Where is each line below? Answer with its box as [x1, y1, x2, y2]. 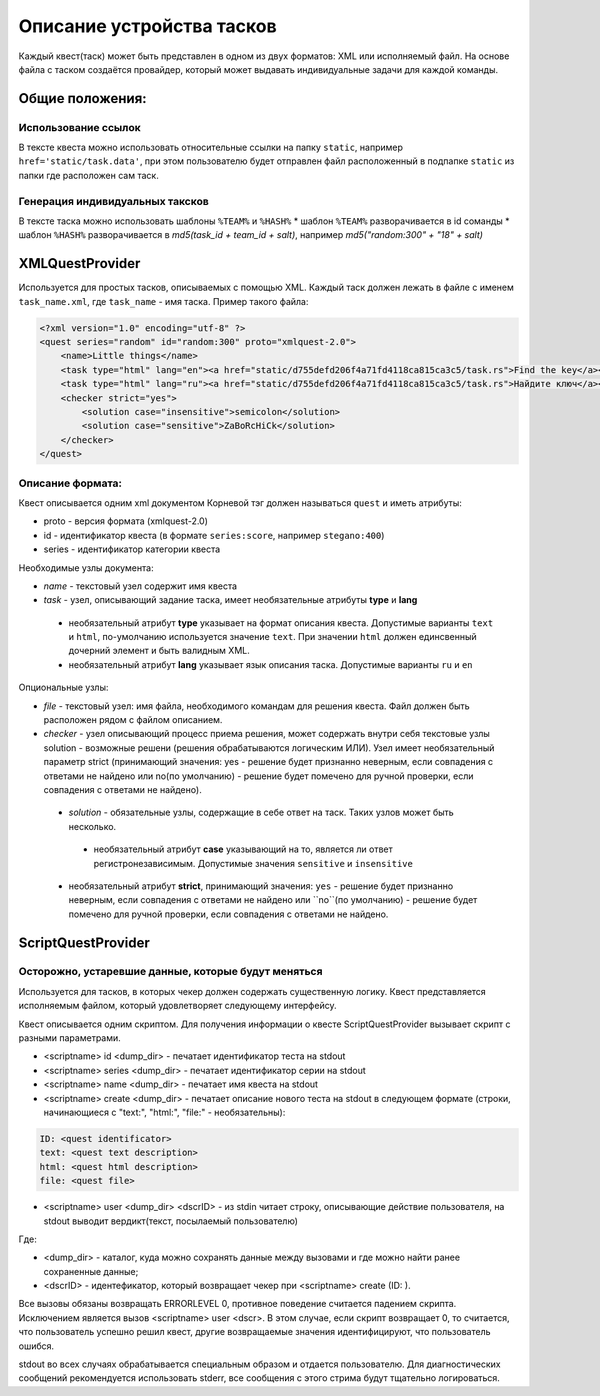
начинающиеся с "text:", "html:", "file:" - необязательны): [43, 1106, 286, 1118]
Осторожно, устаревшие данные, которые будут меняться [18, 965, 323, 979]
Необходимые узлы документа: [18, 561, 154, 574]
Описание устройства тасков [18, 15, 277, 37]
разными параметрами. [18, 1032, 122, 1044]
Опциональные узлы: [18, 681, 109, 694]
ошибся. [18, 1340, 55, 1352]
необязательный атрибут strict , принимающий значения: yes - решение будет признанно [68, 880, 454, 892]
